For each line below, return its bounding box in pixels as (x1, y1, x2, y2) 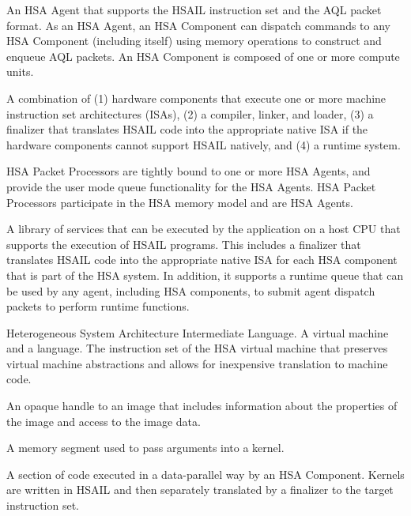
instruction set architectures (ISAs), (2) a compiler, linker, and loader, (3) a (6, 105, 374, 122)
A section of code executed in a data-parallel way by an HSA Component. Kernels (6, 465, 405, 482)
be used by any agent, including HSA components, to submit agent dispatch (6, 282, 375, 299)
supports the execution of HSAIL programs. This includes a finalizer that (6, 235, 361, 252)
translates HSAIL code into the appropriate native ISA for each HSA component (6, 251, 398, 268)
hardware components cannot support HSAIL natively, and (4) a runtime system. (6, 136, 401, 153)
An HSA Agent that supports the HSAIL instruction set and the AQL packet (6, 2, 382, 17)
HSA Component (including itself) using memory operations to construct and (6, 32, 382, 49)
